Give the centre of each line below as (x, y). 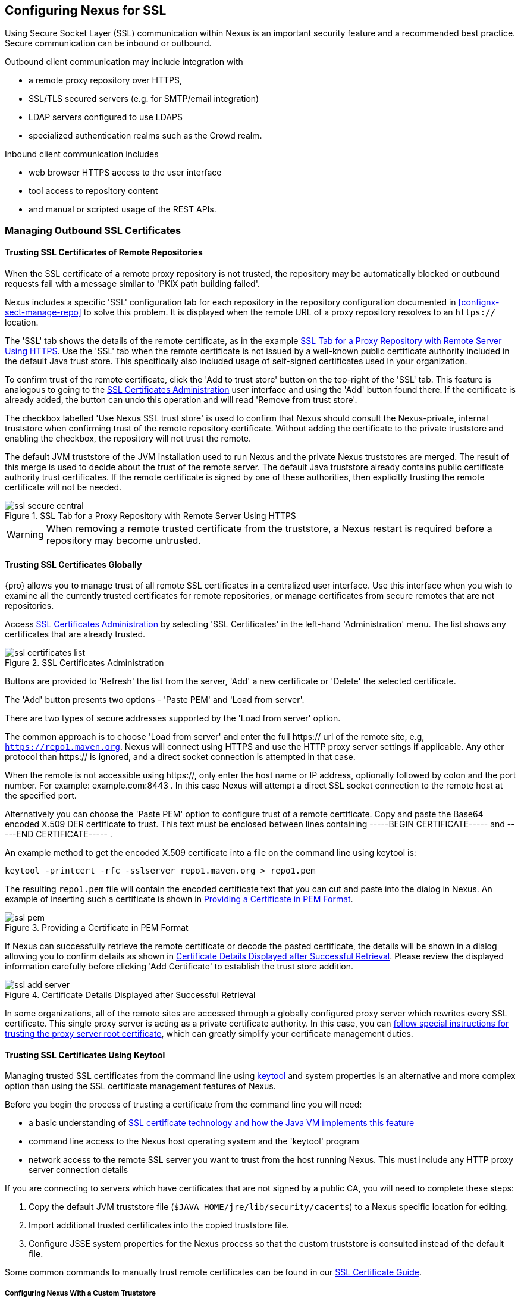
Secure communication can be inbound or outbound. (108, 43)
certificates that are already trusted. (75, 634)
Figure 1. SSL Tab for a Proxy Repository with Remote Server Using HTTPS (150, 516)
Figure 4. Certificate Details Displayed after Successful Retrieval (130, 995)
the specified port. (41, 796)
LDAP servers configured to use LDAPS (106, 117)
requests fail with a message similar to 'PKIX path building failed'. (132, 284)
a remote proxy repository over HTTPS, (105, 80)
